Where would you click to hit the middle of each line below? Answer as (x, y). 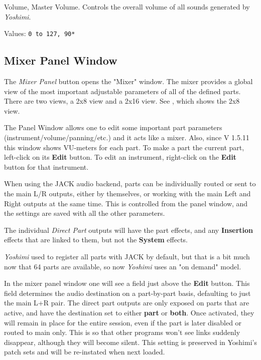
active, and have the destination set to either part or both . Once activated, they (129, 312)
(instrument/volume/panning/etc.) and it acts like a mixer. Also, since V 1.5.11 (127, 137)
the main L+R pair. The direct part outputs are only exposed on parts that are (127, 303)
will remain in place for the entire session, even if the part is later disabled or (123, 322)
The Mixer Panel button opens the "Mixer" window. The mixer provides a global (128, 81)
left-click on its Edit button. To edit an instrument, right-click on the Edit (120, 157)
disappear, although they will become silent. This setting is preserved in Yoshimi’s (130, 342)
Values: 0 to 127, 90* (40, 33)
